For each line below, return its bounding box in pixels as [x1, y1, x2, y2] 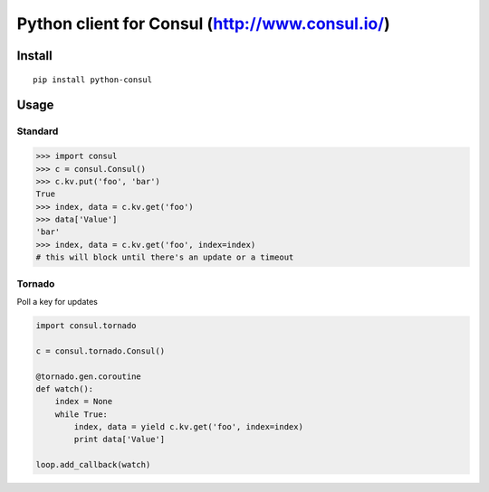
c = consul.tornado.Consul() [35, 345, 166, 356]
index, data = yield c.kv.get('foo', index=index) [73, 421, 303, 432]
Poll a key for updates [16, 296, 99, 307]
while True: [54, 409, 109, 420]
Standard [16, 125, 59, 137]
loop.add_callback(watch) [35, 459, 151, 470]
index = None [54, 396, 113, 407]
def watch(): [35, 383, 94, 393]
